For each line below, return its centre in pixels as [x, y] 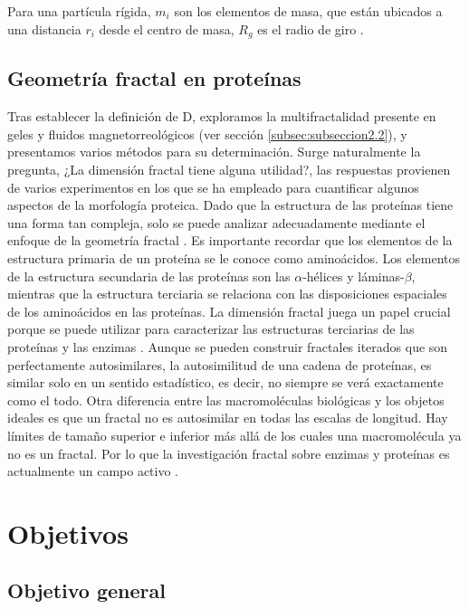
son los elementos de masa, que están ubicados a [308, 11]
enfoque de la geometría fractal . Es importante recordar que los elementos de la [230, 240]
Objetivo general [86, 590]
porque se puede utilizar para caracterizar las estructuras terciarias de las [211, 329]
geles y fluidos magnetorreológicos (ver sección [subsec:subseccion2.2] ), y [207, 133]
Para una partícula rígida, [79, 11]
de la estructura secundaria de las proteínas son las [149, 276]
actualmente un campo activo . [93, 471]
